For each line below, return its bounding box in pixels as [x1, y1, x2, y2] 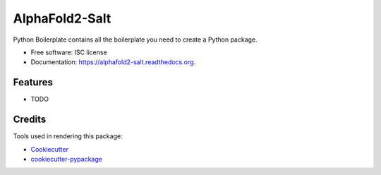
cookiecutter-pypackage [30, 155, 102, 163]
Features [13, 76, 53, 88]
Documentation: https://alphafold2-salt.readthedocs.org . [30, 58, 196, 66]
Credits [13, 114, 47, 126]
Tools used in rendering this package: [13, 132, 123, 140]
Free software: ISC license [30, 48, 107, 56]
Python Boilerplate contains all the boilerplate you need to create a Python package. [13, 35, 258, 44]
